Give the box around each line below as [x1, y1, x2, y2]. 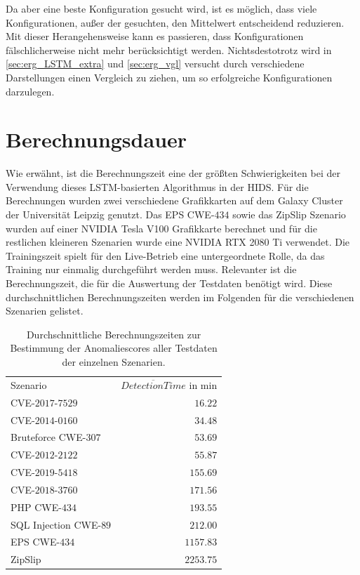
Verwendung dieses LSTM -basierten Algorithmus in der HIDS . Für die [6, 179, 309, 194]
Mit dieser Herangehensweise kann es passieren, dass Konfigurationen [6, 29, 304, 44]
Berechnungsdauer [6, 125, 187, 154]
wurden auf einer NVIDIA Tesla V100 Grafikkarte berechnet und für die [6, 220, 317, 235]
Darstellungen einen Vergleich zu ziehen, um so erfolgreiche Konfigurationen [6, 70, 333, 84]
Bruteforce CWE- [11, 430, 86, 444]
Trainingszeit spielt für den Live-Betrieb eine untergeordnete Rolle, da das [6, 248, 325, 263]
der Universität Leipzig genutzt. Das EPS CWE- [6, 207, 215, 222]
